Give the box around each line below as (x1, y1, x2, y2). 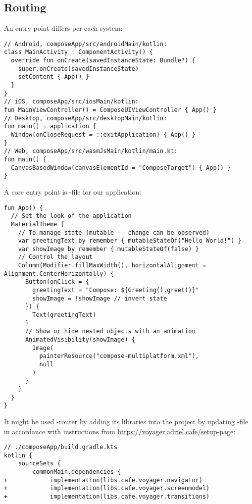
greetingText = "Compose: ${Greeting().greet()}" (32, 287, 199, 294)
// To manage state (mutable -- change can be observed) (18, 229, 210, 236)
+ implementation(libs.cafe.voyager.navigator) (4, 476, 202, 484)
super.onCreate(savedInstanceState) (18, 65, 139, 72)
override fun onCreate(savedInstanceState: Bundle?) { (11, 57, 196, 64)
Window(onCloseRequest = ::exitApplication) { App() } (11, 131, 196, 139)
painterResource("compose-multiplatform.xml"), (39, 353, 199, 360)
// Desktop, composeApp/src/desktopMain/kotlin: (4, 114, 167, 122)
